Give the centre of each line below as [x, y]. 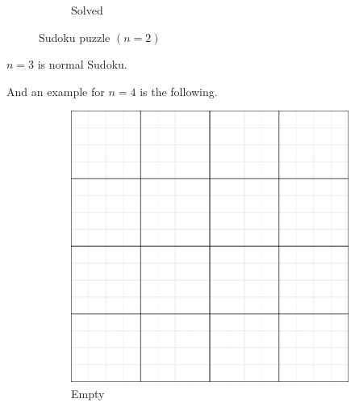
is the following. [179, 91]
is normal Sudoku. [82, 64]
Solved [87, 10]
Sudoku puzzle [75, 37]
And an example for [56, 91]
